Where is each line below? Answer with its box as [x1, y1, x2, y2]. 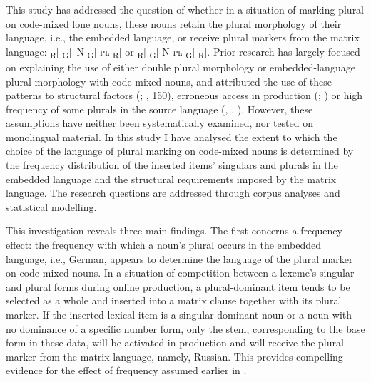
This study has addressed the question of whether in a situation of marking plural [6, 2, 365, 16]
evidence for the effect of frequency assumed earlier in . [6, 363, 247, 378]
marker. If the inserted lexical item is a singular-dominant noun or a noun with [6, 307, 352, 321]
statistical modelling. [6, 199, 97, 214]
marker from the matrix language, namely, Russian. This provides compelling [6, 349, 343, 363]
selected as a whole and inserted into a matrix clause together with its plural [6, 293, 342, 308]
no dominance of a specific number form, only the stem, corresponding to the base [6, 321, 365, 336]
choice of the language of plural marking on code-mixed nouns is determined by [6, 143, 354, 158]
